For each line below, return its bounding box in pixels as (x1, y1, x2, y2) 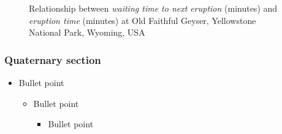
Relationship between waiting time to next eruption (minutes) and (29, 2, 278, 14)
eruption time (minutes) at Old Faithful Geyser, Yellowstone (29, 14, 256, 26)
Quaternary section (4, 52, 101, 67)
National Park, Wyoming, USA (29, 26, 145, 39)
